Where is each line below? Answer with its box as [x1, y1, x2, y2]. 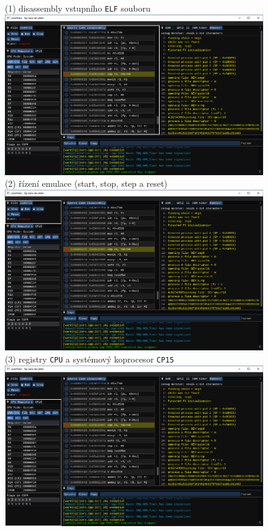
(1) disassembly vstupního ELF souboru [5, 2, 150, 14]
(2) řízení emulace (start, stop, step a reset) [5, 177, 167, 190]
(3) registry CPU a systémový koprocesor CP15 [5, 352, 174, 365]
